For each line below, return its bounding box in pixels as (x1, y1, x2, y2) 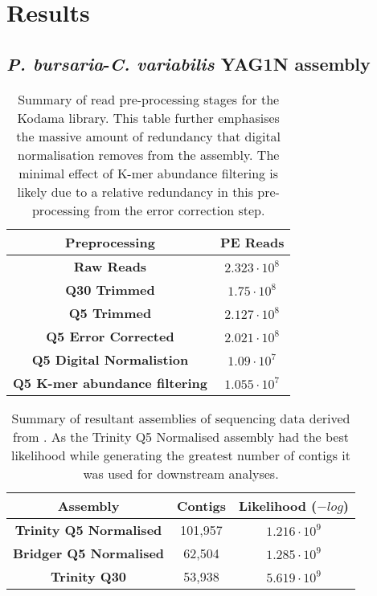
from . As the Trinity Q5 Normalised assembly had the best (13, 427, 349, 446)
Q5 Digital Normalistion (31, 349, 189, 369)
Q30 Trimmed (65, 280, 155, 299)
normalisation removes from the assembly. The (18, 145, 280, 164)
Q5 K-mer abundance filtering (13, 373, 207, 392)
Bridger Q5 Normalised (13, 543, 165, 562)
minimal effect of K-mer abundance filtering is (18, 163, 279, 182)
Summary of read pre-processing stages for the (18, 89, 280, 108)
